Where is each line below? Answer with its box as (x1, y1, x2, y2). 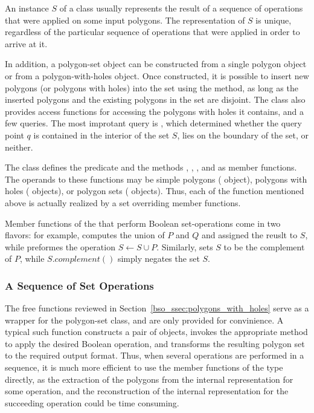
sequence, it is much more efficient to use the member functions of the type (5, 361, 283, 374)
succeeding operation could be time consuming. (5, 396, 179, 409)
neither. (5, 140, 33, 153)
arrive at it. (5, 37, 48, 50)
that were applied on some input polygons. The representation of (5, 13, 245, 26)
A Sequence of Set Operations (5, 278, 154, 293)
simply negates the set (117, 252, 200, 265)
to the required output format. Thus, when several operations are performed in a (5, 349, 304, 362)
